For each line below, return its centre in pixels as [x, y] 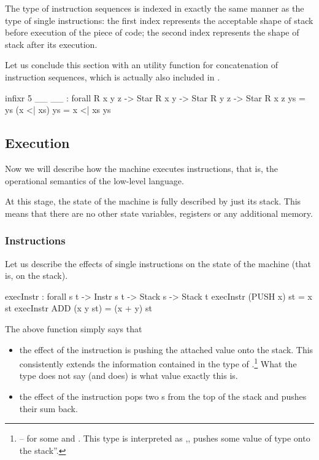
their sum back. [48, 408]
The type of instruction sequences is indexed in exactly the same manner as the [155, 8]
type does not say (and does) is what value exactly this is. [129, 376]
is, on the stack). [37, 275]
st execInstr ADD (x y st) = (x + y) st [79, 308]
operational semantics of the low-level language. [94, 180]
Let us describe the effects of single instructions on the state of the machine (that [158, 263]
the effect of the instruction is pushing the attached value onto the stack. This [166, 349]
